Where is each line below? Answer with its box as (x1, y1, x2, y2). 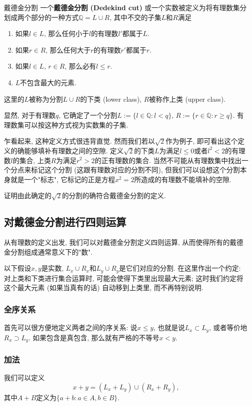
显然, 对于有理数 (4, 110, 56, 120)
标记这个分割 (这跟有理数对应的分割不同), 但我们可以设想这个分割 (31, 165, 240, 175)
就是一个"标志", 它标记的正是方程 (10, 174, 116, 184)
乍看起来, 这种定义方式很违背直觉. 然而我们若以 (4, 136, 155, 146)
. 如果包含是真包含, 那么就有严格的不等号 (28, 332, 159, 342)
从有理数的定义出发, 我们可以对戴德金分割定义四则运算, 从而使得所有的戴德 (4, 237, 244, 247)
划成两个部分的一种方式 (4, 12, 79, 22)
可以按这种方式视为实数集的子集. (24, 119, 128, 129)
